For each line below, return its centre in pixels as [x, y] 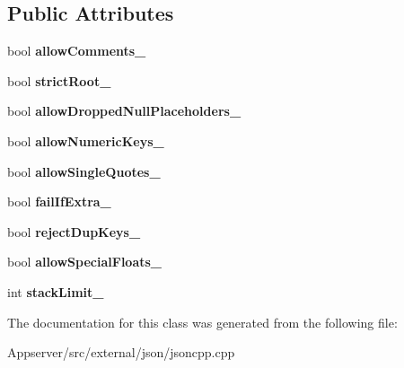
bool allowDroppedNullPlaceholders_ [124, 111]
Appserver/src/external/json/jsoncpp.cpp [121, 352]
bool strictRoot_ [59, 80]
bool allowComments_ [77, 51]
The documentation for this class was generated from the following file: [202, 322]
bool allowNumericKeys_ [86, 140]
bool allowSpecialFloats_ [85, 262]
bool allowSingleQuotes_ [84, 171]
